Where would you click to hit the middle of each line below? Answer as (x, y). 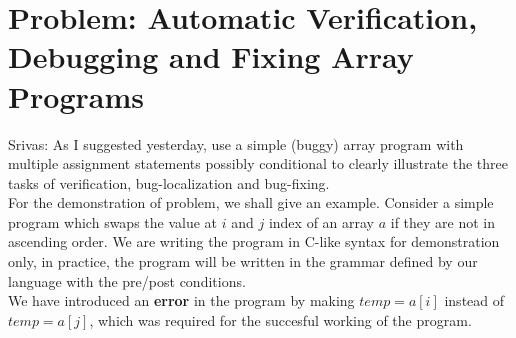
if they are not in (443, 221)
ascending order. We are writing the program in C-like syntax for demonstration (254, 241)
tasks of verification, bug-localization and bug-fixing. (169, 182)
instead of (474, 300)
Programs (76, 95)
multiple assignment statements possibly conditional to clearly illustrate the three (258, 163)
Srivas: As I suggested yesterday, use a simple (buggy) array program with (236, 143)
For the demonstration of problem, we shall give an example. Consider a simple (251, 202)
